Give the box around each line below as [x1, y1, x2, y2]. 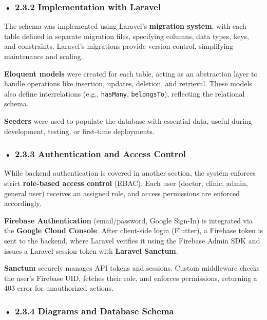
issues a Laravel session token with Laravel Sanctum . [4, 245, 178, 256]
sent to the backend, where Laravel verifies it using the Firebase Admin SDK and [4, 235, 260, 246]
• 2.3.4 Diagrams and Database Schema [4, 304, 174, 317]
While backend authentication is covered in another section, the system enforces [4, 167, 256, 178]
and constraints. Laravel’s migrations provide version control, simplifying [4, 41, 234, 51]
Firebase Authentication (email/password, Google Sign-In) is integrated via [4, 215, 253, 225]
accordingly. [4, 198, 42, 209]
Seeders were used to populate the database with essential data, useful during [4, 116, 252, 126]
